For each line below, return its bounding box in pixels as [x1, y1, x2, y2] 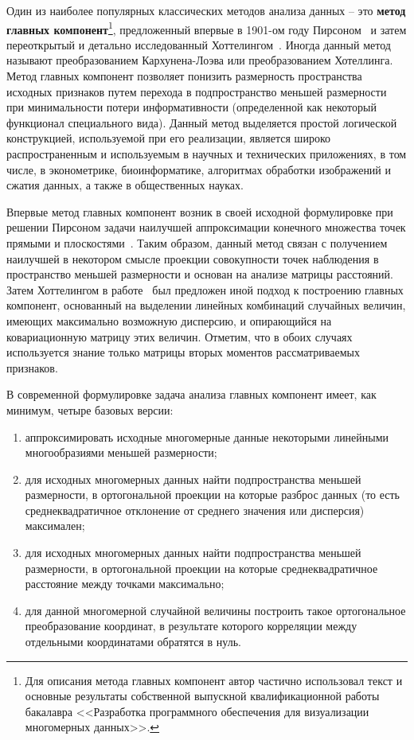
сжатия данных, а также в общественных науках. [6, 177, 244, 193]
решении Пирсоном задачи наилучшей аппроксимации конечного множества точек [6, 219, 406, 236]
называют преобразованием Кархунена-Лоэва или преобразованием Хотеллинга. [6, 52, 393, 68]
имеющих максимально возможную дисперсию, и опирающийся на [6, 312, 332, 329]
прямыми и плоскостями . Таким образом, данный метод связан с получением [6, 234, 388, 251]
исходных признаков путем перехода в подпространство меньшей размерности [6, 83, 387, 99]
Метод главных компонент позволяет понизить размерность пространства [6, 68, 362, 84]
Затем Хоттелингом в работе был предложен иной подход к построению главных [6, 281, 404, 298]
